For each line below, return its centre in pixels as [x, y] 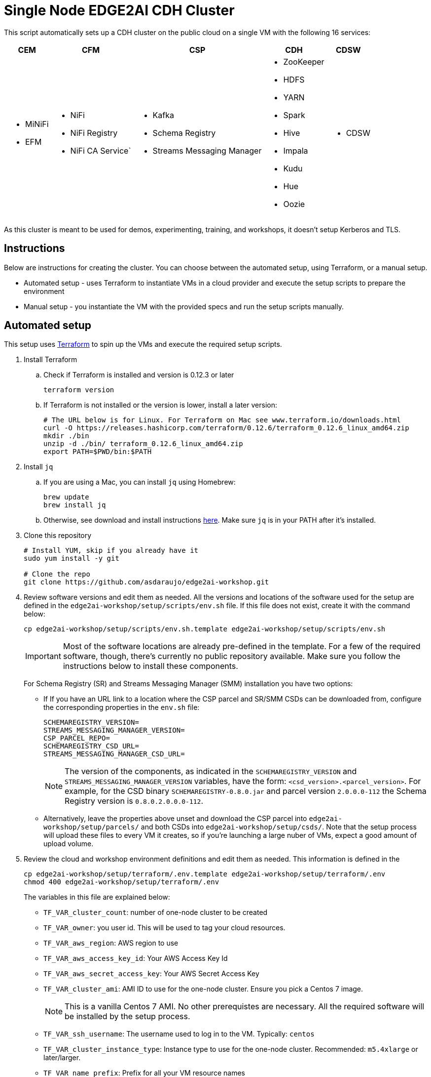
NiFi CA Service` [101, 150]
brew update [66, 497]
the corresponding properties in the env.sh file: [122, 707]
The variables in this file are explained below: [97, 897]
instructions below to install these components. [150, 666]
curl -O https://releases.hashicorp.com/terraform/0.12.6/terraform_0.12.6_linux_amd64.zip [226, 428]
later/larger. [62, 1058]
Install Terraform [51, 360]
